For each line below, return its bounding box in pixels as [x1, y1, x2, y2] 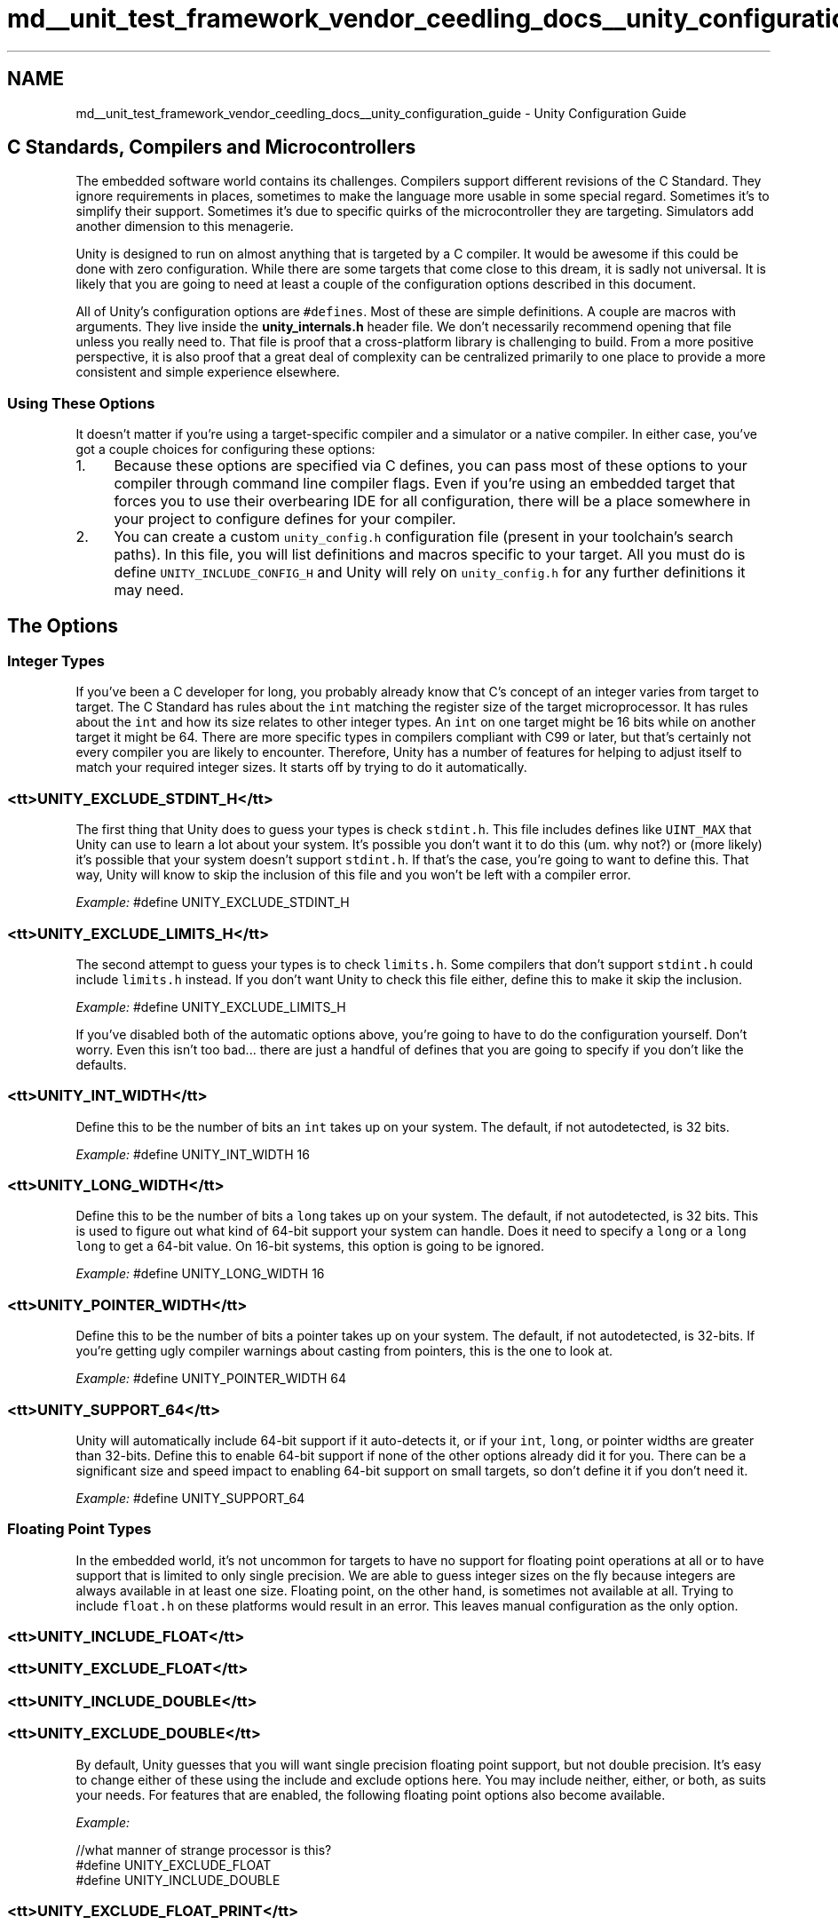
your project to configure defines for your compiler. [114, 510, 456, 529]
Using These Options [7, 394, 155, 412]
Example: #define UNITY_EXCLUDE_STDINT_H [75, 895, 350, 911]
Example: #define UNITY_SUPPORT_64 [75, 1490, 305, 1506]
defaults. [75, 1056, 127, 1072]
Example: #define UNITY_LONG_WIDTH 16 [75, 1266, 325, 1282]
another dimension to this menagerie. [75, 219, 294, 235]
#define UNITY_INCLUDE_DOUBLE [75, 1872, 281, 1888]
